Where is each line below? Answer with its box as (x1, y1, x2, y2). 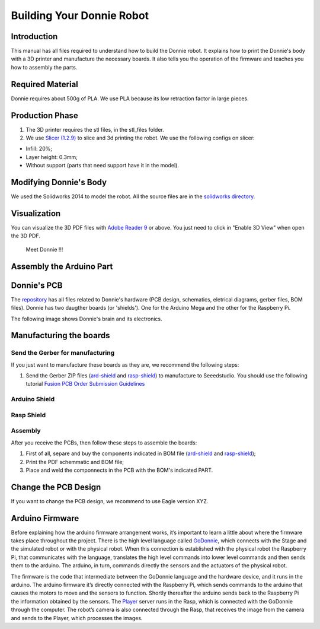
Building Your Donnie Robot (11, 9, 149, 22)
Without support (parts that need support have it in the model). (25, 162, 179, 169)
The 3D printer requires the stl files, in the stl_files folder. (25, 126, 164, 133)
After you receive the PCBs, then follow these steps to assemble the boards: (11, 439, 197, 446)
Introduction (11, 31, 58, 42)
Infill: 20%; (25, 145, 53, 153)
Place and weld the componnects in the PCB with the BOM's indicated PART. (25, 466, 213, 474)
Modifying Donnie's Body (11, 177, 107, 188)
